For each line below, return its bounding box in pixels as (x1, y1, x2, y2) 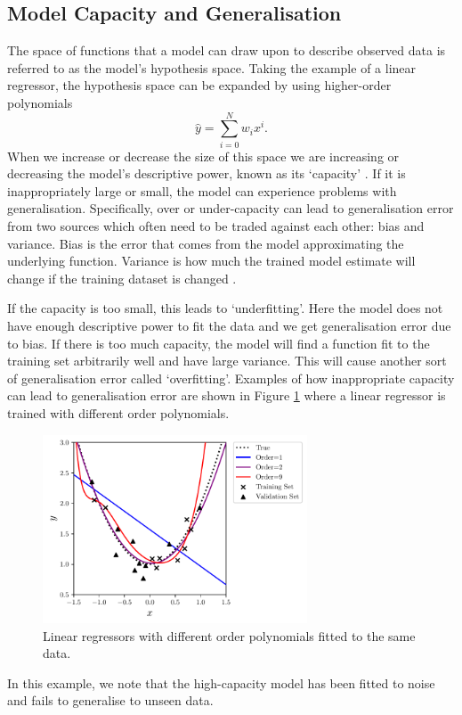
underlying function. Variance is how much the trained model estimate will (7, 251, 416, 270)
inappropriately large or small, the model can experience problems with (7, 181, 397, 200)
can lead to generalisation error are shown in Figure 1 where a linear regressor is (7, 386, 446, 405)
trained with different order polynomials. (7, 404, 230, 423)
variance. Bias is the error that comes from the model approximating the (7, 234, 404, 252)
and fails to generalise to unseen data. (7, 691, 214, 710)
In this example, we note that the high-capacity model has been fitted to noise (7, 673, 435, 692)
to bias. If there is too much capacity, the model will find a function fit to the (7, 333, 430, 352)
